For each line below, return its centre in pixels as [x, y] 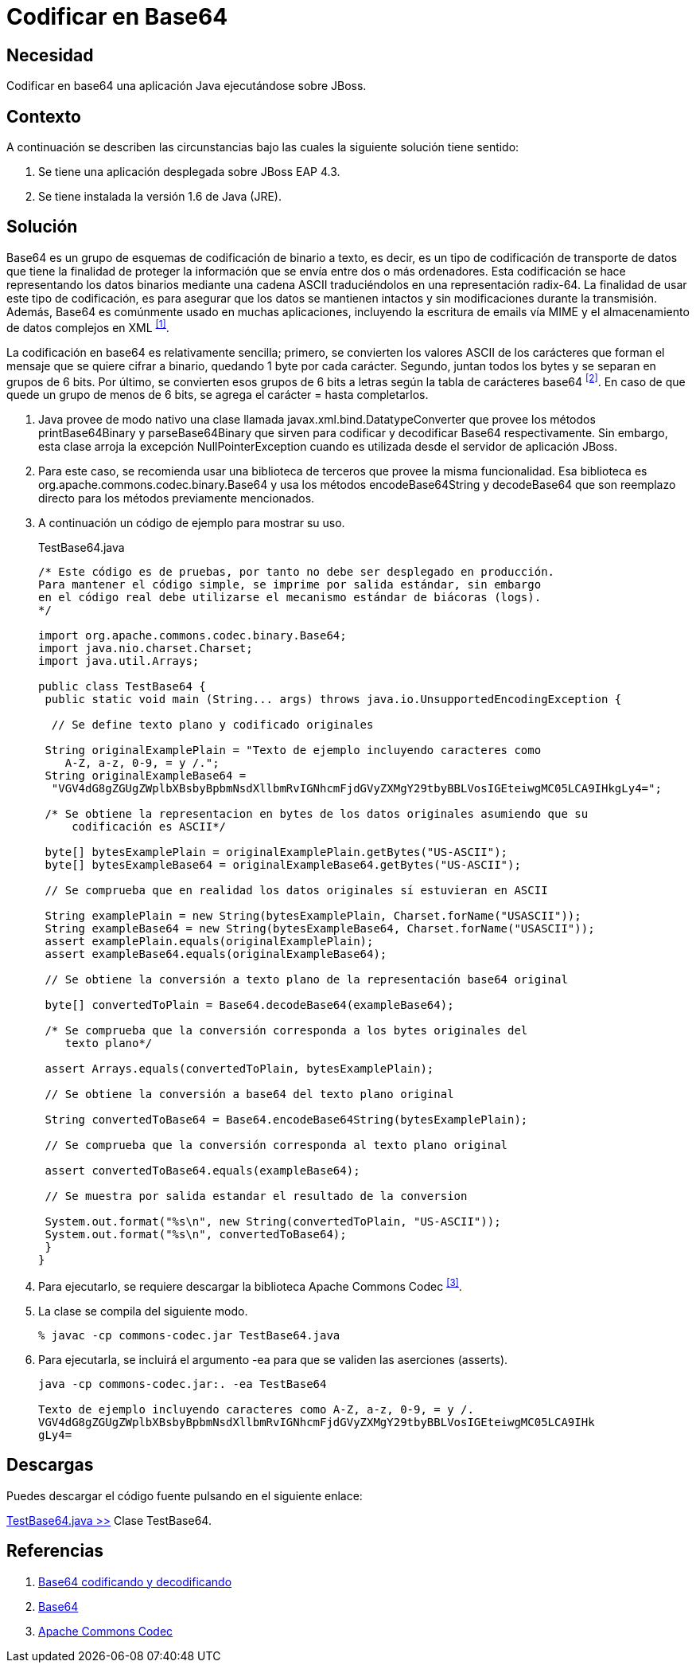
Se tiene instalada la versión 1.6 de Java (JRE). [160, 197]
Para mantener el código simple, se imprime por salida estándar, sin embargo [290, 585]
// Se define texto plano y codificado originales [212, 725]
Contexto [44, 116]
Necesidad [50, 55]
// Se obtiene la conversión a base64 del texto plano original [249, 1094]
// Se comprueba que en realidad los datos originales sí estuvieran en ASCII [296, 891]
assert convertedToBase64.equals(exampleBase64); [202, 1171]
